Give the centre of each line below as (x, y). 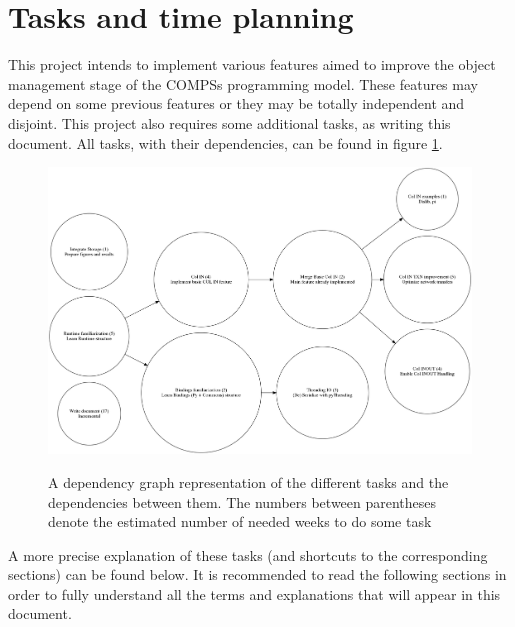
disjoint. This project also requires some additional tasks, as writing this (229, 122)
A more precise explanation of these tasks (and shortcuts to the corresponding (248, 554)
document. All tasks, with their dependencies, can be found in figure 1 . (225, 142)
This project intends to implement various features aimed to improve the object (252, 64)
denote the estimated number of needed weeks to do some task (240, 521)
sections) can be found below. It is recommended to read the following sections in (257, 574)
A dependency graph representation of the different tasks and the (248, 481)
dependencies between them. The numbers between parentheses (242, 501)
